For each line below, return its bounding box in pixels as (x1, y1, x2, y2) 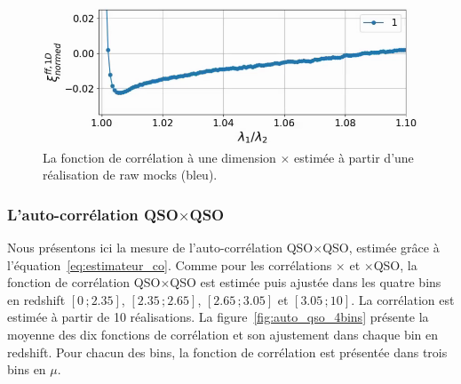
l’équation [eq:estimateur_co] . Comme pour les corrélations (7, 255, 332, 274)
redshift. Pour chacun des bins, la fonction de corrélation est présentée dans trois (7, 342, 448, 361)
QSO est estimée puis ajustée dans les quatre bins (170, 273, 441, 292)
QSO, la (373, 255, 417, 274)
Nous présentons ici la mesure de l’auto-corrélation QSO (7, 238, 314, 256)
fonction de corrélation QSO (7, 273, 161, 292)
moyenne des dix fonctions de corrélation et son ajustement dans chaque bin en (7, 324, 439, 343)
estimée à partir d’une (294, 148, 414, 166)
